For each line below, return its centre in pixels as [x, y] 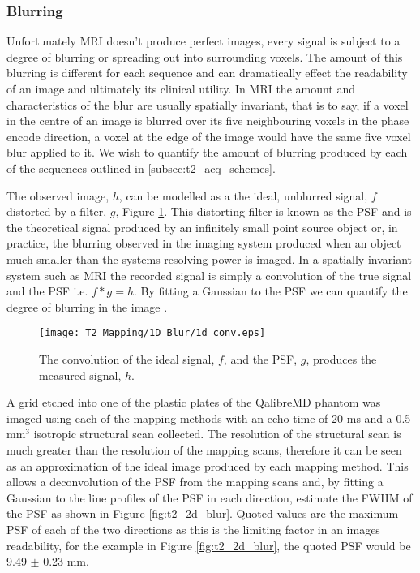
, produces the [341, 358]
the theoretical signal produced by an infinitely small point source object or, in [202, 227]
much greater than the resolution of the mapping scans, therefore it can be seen [204, 449]
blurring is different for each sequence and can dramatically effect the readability [207, 73]
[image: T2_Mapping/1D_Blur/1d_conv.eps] [152, 333]
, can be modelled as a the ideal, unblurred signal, [243, 195]
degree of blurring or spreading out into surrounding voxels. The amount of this [205, 56]
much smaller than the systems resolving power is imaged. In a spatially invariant [209, 258]
